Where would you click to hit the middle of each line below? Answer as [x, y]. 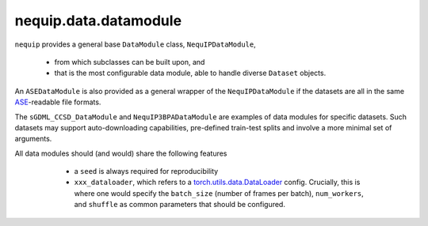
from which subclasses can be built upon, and [130, 62]
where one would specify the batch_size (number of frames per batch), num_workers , [219, 193]
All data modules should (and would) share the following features [121, 153]
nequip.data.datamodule [98, 21]
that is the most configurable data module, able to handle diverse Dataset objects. [190, 73]
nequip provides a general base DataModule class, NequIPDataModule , [136, 44]
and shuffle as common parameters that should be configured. [180, 205]
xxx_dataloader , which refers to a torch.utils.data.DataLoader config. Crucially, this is [217, 183]
